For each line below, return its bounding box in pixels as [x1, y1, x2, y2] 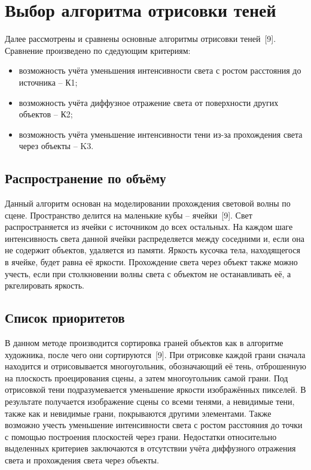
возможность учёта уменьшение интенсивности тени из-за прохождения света [19, 128, 303, 140]
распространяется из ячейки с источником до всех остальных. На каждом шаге [5, 220, 293, 233]
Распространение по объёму [5, 169, 166, 187]
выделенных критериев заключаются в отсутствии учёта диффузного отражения [5, 442, 296, 454]
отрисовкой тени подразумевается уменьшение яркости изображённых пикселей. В [5, 383, 306, 396]
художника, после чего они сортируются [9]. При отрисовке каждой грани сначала [5, 348, 306, 360]
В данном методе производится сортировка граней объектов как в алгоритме [5, 336, 283, 349]
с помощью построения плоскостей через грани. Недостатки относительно [5, 430, 277, 442]
